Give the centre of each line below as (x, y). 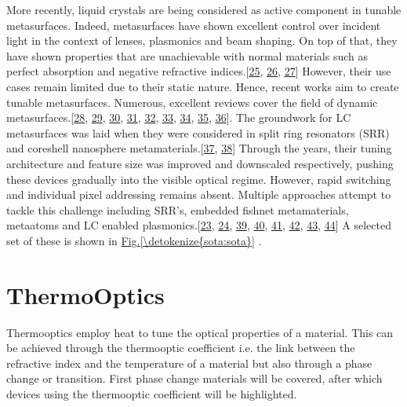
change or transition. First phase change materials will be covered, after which (194, 378)
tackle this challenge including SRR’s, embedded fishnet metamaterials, (178, 209)
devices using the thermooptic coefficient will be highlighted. (152, 394)
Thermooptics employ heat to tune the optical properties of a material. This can (200, 332)
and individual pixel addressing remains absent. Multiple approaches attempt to (199, 194)
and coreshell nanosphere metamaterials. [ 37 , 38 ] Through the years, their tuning (199, 148)
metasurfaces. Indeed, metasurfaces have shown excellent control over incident (194, 25)
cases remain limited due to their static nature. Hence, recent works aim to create (203, 86)
